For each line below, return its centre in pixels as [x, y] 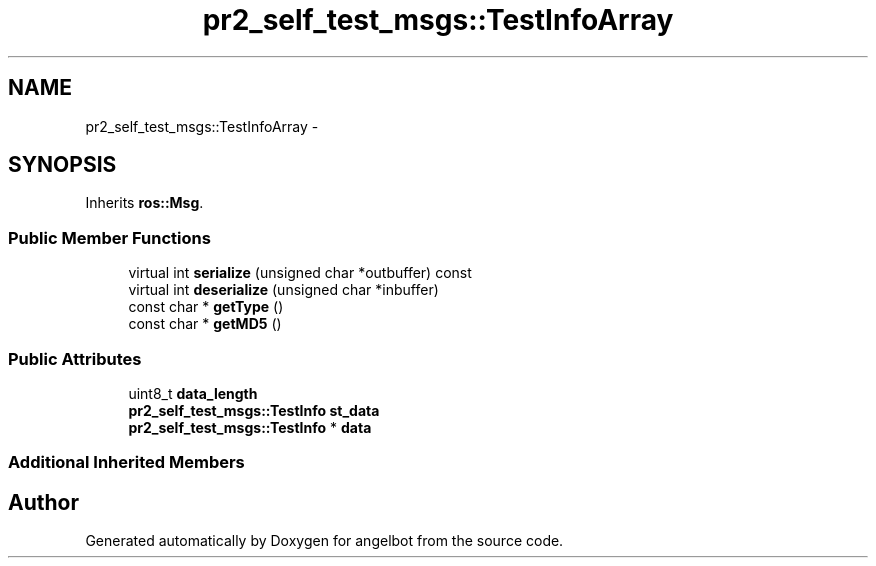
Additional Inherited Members [126, 462]
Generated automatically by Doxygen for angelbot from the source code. [324, 541]
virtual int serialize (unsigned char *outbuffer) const [300, 273]
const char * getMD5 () [205, 324]
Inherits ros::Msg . [144, 203]
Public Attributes [75, 358]
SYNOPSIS [62, 165]
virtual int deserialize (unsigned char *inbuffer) [283, 290]
